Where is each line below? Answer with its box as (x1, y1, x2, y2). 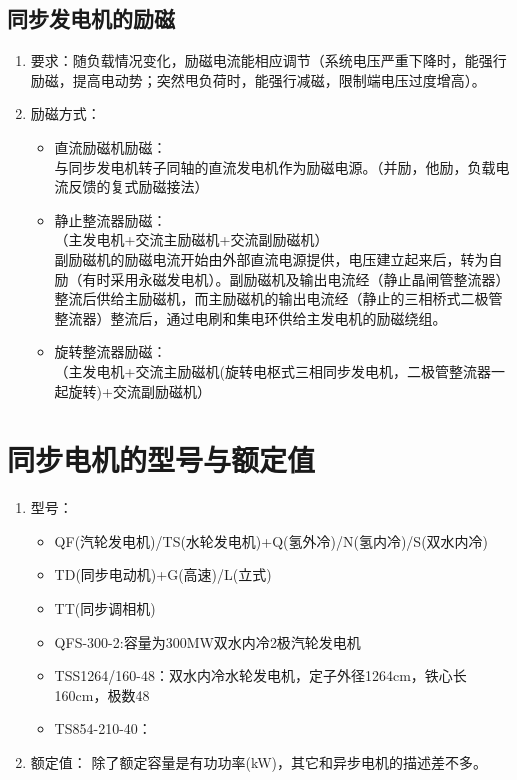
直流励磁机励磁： (54, 136, 167, 157)
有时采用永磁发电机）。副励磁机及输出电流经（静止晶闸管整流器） (82, 268, 510, 289)
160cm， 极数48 (54, 684, 150, 705)
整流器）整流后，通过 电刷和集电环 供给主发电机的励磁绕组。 (54, 307, 447, 328)
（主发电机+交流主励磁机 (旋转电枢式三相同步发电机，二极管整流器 (54, 360, 491, 381)
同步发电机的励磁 (7, 3, 175, 34)
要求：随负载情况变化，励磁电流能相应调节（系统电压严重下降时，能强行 (30, 50, 507, 71)
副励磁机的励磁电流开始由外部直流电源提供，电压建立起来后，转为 (54, 248, 489, 269)
